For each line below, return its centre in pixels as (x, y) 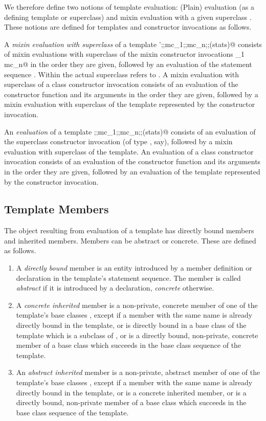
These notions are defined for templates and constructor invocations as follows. (128, 27)
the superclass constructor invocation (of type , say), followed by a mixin (118, 141)
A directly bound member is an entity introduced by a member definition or (134, 268)
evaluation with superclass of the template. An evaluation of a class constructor (129, 151)
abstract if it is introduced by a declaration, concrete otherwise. (115, 288)
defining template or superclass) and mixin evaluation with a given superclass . (128, 17)
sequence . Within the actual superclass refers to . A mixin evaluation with (121, 74)
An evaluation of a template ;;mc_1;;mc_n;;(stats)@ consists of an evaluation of (130, 131)
